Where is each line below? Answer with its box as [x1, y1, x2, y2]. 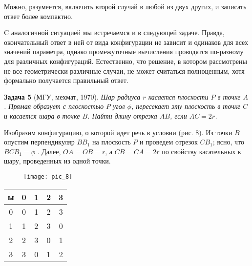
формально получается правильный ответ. [4, 75, 128, 85]
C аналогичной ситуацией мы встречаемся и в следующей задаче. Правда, [4, 27, 225, 38]
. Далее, [37, 146, 61, 156]
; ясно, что [212, 137, 245, 147]
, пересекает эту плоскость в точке [131, 101, 241, 111]
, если [169, 110, 187, 121]
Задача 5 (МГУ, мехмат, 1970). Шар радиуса [4, 91, 141, 102]
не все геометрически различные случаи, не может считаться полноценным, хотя [4, 65, 245, 76]
